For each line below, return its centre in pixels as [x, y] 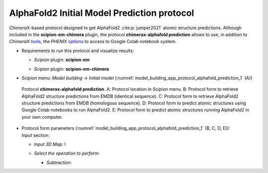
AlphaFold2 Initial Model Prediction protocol [102, 13]
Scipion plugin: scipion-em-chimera [71, 69]
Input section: [35, 135]
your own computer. [42, 117]
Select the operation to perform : [67, 153]
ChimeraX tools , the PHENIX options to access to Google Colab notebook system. [93, 42]
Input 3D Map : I [50, 144]
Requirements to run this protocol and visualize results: [78, 51]
